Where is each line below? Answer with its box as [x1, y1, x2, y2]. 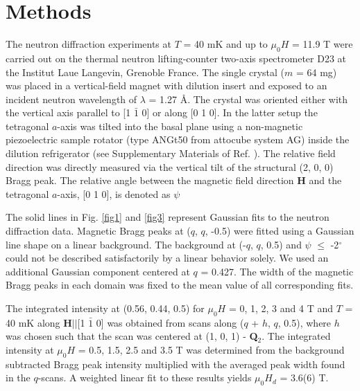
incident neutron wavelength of [6, 91, 137, 106]
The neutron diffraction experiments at [6, 37, 171, 51]
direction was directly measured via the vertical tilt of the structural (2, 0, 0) [6, 159, 334, 174]
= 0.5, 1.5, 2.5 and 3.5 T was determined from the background [78, 343, 345, 356]
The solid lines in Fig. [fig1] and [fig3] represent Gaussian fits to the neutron [6, 210, 329, 224]
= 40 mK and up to [183, 37, 268, 51]
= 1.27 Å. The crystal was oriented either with [148, 91, 348, 106]
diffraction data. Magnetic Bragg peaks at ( [6, 224, 191, 238]
